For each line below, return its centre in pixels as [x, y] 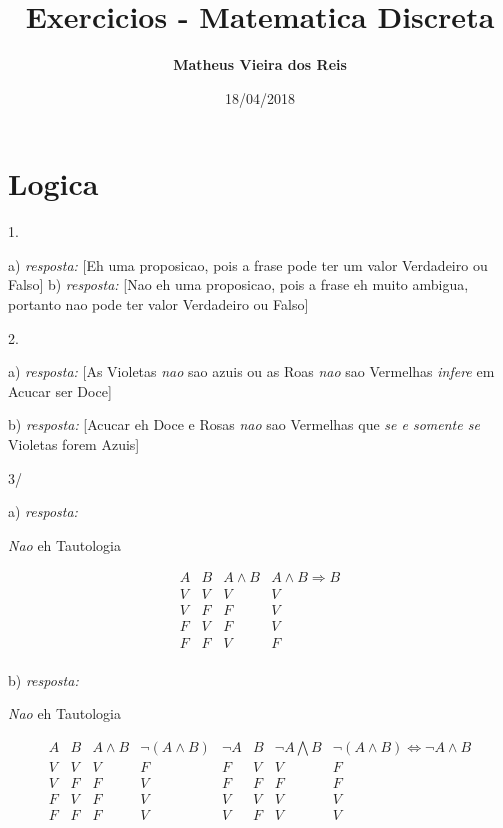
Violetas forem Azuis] [74, 444]
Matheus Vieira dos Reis [260, 64]
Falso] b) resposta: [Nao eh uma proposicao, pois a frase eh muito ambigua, [238, 284]
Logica [53, 183]
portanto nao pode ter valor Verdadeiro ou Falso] [158, 304]
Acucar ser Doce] [60, 390]
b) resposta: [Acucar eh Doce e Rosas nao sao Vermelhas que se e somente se [244, 424]
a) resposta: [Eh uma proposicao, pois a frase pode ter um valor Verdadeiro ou [248, 264]
